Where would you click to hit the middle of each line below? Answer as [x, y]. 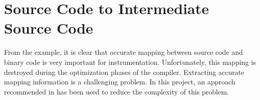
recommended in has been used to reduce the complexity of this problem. [116, 91]
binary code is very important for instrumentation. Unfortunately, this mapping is [130, 62]
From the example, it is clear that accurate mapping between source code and [123, 52]
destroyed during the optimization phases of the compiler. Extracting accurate [124, 72]
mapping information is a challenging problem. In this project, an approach [120, 82]
